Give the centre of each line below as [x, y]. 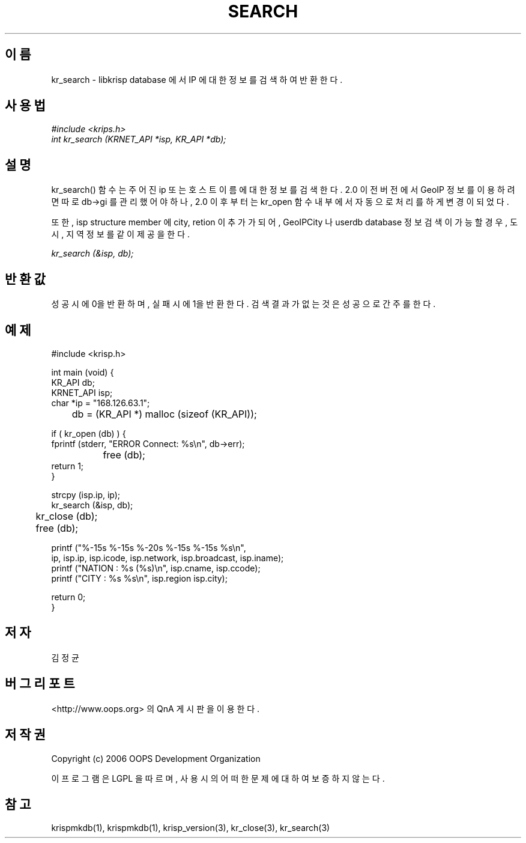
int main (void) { [83, 372]
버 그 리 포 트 [40, 684]
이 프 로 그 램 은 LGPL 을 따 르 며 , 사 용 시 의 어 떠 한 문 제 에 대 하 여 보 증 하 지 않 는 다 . [218, 778]
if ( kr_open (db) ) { [89, 433]
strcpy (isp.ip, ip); [86, 495]
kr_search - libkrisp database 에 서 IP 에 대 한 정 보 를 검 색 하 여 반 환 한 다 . [197, 79]
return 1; [68, 466]
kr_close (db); [67, 516]
